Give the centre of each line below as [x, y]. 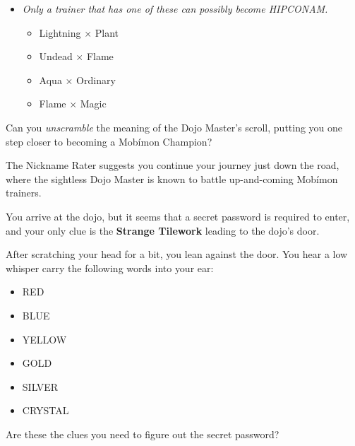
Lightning [60, 32]
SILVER [40, 386]
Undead [56, 56]
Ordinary [96, 80]
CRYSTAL [46, 410]
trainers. [24, 193]
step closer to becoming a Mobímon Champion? [109, 141]
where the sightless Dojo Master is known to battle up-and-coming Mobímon [172, 178]
